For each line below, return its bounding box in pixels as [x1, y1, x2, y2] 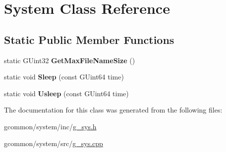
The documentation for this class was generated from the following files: [4, 105, 223, 115]
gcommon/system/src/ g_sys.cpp [4, 138, 103, 148]
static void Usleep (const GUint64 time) [4, 88, 129, 98]
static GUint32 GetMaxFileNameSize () [4, 55, 135, 65]
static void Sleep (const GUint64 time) [4, 72, 124, 82]
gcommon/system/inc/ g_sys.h [4, 121, 97, 131]
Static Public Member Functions [4, 32, 174, 47]
